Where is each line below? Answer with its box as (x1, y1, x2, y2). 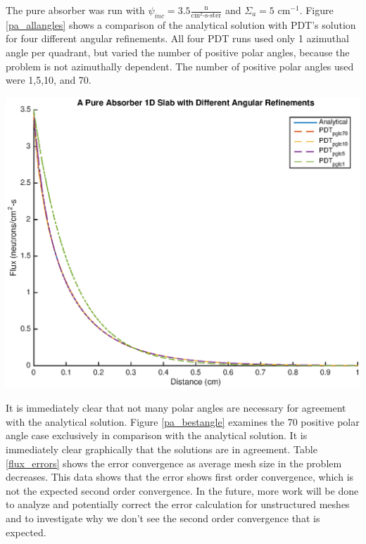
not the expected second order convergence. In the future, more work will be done (6, 483, 359, 498)
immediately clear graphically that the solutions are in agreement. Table (6, 442, 317, 457)
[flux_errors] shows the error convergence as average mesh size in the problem (6, 455, 342, 470)
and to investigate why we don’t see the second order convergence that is (6, 511, 320, 526)
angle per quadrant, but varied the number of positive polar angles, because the (6, 44, 350, 59)
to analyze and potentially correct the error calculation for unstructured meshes (6, 497, 350, 512)
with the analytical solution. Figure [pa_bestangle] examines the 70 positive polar (6, 414, 360, 429)
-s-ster (203, 12, 222, 20)
